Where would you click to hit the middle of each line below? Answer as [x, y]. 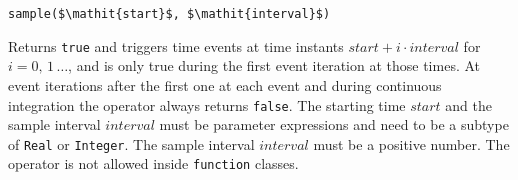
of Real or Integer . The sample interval [131, 143]
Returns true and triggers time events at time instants [176, 45]
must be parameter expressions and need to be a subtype [334, 124]
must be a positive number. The [411, 143]
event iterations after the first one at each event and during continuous [225, 84]
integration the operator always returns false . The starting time [207, 104]
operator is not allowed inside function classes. [153, 163]
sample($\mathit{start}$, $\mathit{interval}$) [169, 14]
